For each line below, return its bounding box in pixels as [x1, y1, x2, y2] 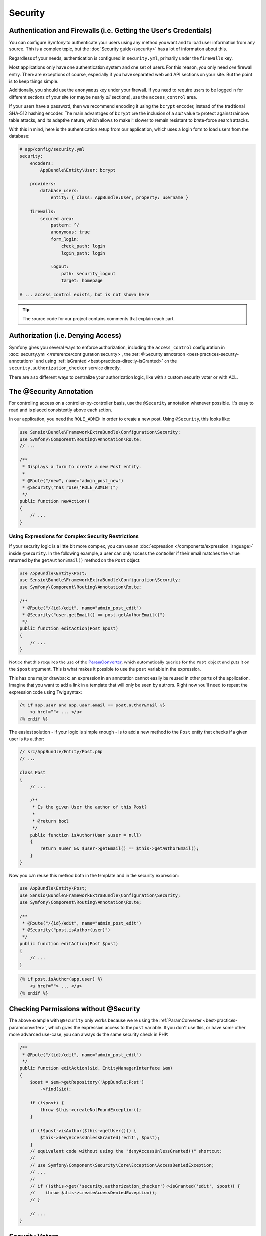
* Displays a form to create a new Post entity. [22, 464, 142, 470]
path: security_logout [61, 271, 116, 276]
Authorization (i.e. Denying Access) [9, 331, 122, 340]
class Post [19, 770, 46, 776]
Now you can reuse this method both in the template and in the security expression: [9, 873, 179, 879]
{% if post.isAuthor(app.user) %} [19, 976, 103, 982]
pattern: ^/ [50, 222, 80, 228]
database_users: [40, 188, 80, 194]
